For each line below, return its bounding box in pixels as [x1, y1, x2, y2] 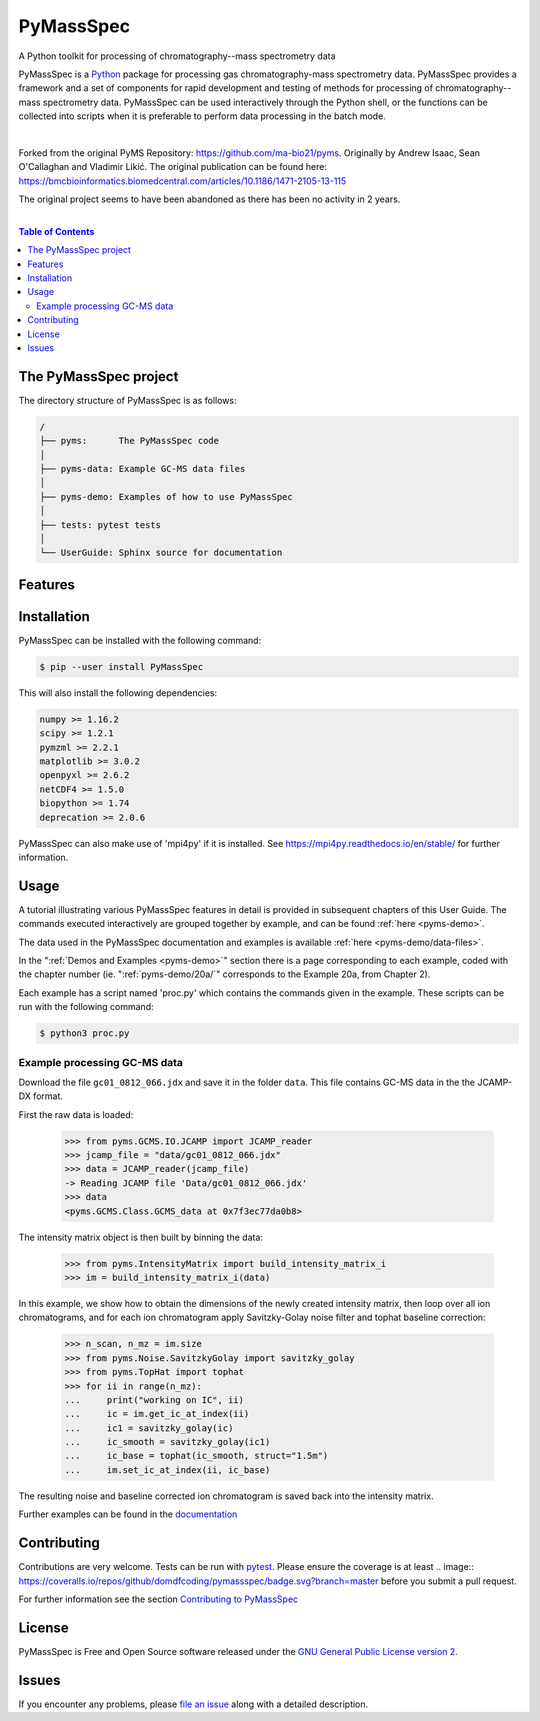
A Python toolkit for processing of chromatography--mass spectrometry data [18, 50, 336, 62]
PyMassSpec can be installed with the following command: [18, 634, 262, 646]
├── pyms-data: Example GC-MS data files [39, 463, 246, 475]
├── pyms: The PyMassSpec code [39, 435, 220, 447]
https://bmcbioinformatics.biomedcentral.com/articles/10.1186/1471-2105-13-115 [18, 175, 347, 187]
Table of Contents [18, 225, 95, 237]
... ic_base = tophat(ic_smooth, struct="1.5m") [64, 1450, 329, 1462]
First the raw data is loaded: [18, 1108, 134, 1120]
